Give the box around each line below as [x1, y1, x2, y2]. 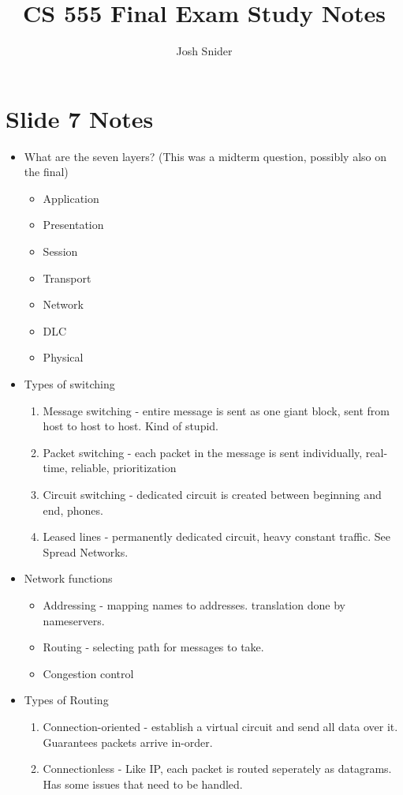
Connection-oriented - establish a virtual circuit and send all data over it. [43, 718, 398, 734]
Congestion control [43, 665, 134, 681]
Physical [43, 349, 84, 366]
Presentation [43, 216, 104, 233]
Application [43, 189, 99, 206]
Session [43, 243, 78, 260]
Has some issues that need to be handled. [43, 775, 243, 792]
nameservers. [43, 612, 105, 628]
